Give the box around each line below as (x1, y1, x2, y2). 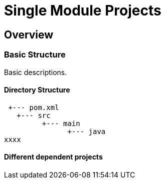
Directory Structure (4, 85, 70, 94)
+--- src (17, 111, 51, 119)
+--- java (67, 127, 106, 135)
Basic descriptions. (4, 67, 67, 76)
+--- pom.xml (8, 103, 59, 111)
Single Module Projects (4, 2, 161, 19)
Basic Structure (4, 49, 66, 60)
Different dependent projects (4, 152, 103, 161)
